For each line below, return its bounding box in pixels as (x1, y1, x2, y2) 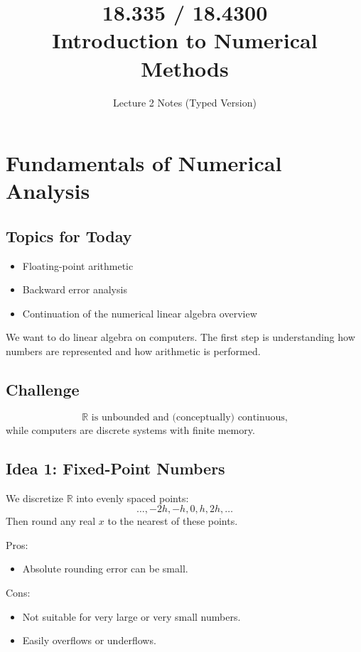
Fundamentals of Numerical (6, 148, 282, 178)
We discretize (6, 490, 63, 505)
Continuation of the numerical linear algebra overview (22, 305, 257, 320)
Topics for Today (6, 224, 132, 246)
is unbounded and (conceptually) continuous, (91, 412, 288, 423)
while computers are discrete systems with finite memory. (6, 422, 255, 437)
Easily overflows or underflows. (22, 633, 156, 648)
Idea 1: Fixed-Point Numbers (6, 457, 225, 479)
